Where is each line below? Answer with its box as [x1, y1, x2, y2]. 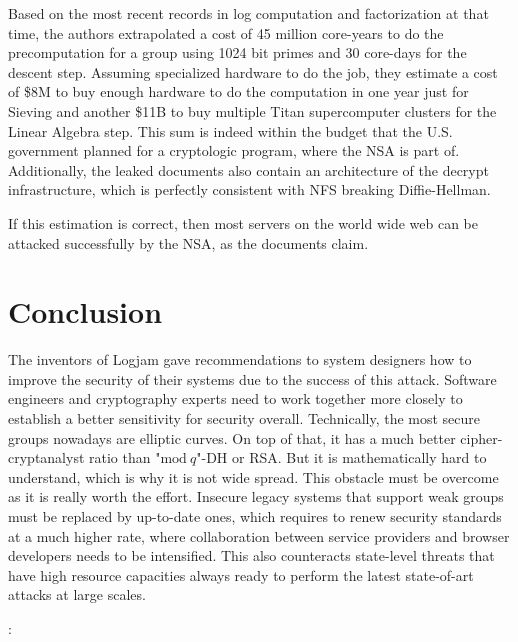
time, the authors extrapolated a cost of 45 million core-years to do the [8, 22, 444, 43]
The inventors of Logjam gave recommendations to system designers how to [8, 349, 472, 370]
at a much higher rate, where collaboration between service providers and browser [8, 525, 510, 546]
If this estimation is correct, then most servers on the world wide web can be [8, 212, 478, 233]
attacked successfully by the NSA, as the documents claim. [8, 232, 369, 253]
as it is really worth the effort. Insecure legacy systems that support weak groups [8, 486, 504, 507]
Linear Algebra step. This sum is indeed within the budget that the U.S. [8, 120, 453, 141]
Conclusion [8, 291, 163, 332]
